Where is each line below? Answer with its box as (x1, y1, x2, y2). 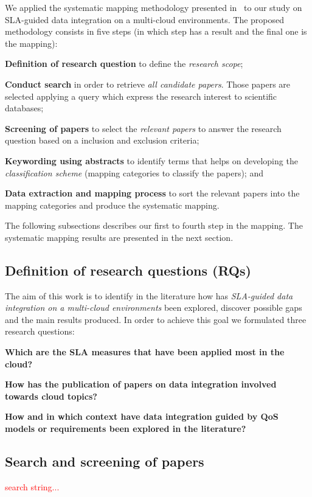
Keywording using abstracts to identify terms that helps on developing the (5, 154, 298, 167)
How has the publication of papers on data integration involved (5, 378, 277, 391)
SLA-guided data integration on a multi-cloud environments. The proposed (5, 13, 285, 26)
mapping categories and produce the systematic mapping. (5, 198, 220, 211)
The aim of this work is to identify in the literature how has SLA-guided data (5, 289, 293, 302)
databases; (5, 102, 44, 114)
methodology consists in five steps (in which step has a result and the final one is (5, 25, 307, 38)
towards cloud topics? (5, 389, 97, 402)
